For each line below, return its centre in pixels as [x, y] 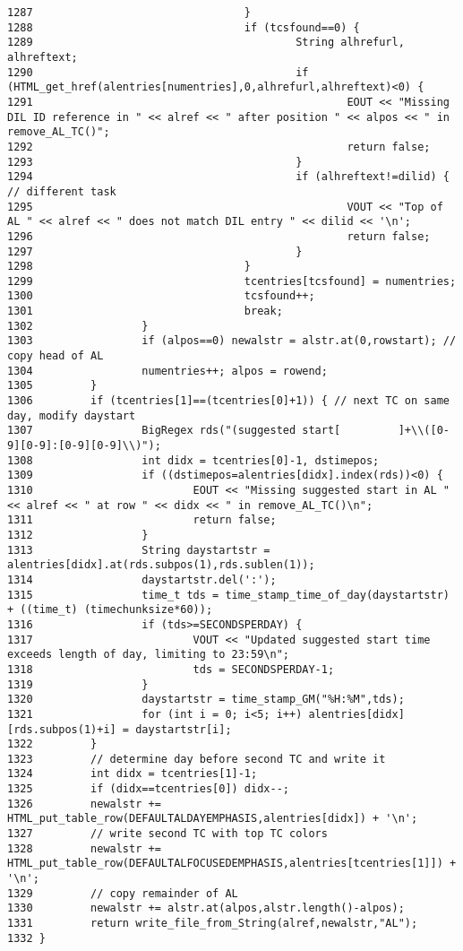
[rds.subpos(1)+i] [62, 729]
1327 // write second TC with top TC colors [167, 834]
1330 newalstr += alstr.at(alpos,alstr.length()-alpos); [206, 908]
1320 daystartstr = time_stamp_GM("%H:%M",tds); [206, 700]
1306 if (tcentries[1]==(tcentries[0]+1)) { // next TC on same [228, 401]
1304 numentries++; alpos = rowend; [167, 371]
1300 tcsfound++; [161, 296]
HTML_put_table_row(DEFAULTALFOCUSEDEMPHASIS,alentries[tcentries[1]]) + [232, 864]
